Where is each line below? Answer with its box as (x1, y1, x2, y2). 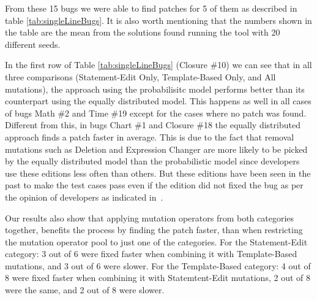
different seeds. (5, 37, 61, 50)
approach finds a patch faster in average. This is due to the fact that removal (5, 130, 294, 143)
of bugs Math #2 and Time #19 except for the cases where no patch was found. (5, 106, 307, 119)
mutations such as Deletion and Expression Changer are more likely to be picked (5, 142, 308, 155)
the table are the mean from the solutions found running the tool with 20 (5, 26, 280, 39)
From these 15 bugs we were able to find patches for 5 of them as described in (5, 2, 297, 14)
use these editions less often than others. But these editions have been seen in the (5, 166, 311, 179)
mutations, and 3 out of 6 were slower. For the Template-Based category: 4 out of (5, 259, 311, 272)
